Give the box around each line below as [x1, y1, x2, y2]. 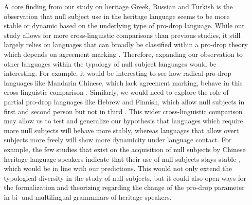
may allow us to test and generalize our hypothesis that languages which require [4, 116, 243, 126]
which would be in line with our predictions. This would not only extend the [4, 163, 232, 173]
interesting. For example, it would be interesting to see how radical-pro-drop [4, 68, 232, 78]
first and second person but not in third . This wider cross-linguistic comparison [4, 106, 243, 116]
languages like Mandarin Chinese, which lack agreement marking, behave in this [4, 77, 243, 87]
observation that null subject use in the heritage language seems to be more [4, 11, 230, 21]
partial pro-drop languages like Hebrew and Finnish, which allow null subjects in [4, 96, 245, 106]
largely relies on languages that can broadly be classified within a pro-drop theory [4, 39, 248, 50]
